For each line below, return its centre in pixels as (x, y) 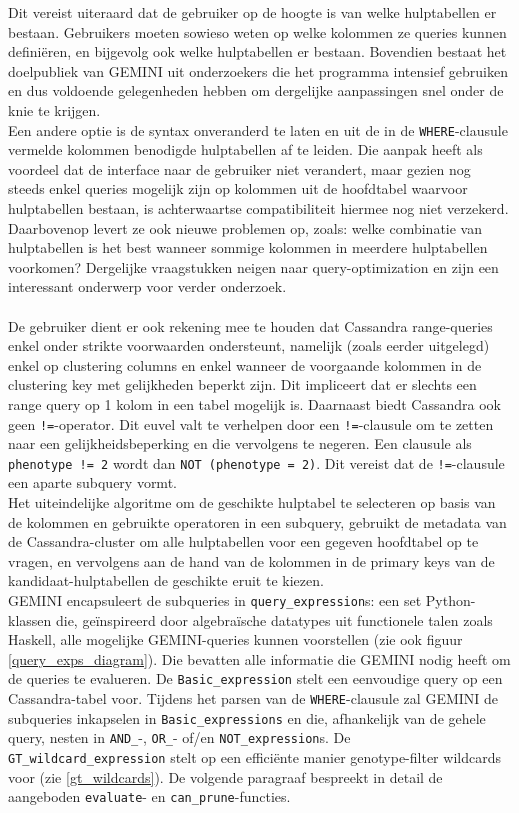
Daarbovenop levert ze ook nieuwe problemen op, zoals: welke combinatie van (245, 227)
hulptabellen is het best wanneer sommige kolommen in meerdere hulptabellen (248, 247)
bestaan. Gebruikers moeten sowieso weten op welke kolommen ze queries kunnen (257, 31)
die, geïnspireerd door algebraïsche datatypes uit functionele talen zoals (274, 619)
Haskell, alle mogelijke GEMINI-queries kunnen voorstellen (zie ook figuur (235, 639)
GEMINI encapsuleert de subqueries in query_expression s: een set (215, 600)
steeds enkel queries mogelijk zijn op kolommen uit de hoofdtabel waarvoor (238, 188)
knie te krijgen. (54, 109)
